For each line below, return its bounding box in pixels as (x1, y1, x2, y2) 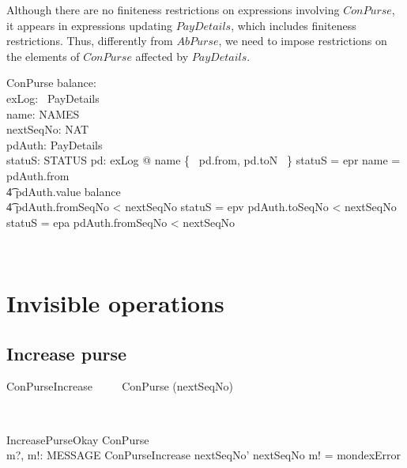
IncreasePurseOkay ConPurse (6, 431, 149, 447)
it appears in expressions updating (6, 17, 173, 33)
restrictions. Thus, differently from (6, 32, 173, 49)
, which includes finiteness (231, 17, 356, 33)
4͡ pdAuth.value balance (6, 183, 121, 199)
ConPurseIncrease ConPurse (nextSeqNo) (6, 378, 233, 394)
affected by (135, 47, 189, 64)
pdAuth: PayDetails (6, 136, 103, 153)
